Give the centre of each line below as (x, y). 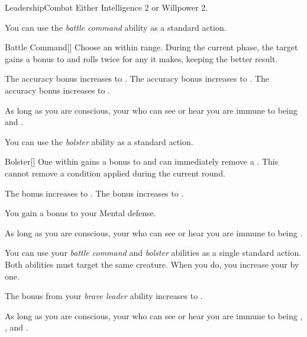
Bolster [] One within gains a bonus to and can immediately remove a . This (142, 161)
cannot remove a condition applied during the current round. (115, 173)
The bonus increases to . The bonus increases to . (94, 193)
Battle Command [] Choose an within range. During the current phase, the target (151, 47)
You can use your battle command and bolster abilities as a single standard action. (153, 253)
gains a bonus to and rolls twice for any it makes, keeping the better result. (141, 58)
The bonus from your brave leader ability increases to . (104, 296)
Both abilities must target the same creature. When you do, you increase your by (152, 264)
